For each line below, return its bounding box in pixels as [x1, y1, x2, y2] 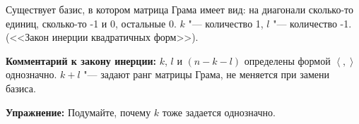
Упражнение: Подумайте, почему [6, 104, 151, 119]
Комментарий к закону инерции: [6, 53, 157, 68]
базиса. [6, 80, 36, 95]
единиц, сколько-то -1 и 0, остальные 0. [6, 15, 177, 30]
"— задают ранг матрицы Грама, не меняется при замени [83, 67, 329, 82]
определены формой [244, 53, 331, 68]
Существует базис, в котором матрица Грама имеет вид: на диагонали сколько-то [6, 2, 354, 16]
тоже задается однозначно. [162, 104, 276, 119]
